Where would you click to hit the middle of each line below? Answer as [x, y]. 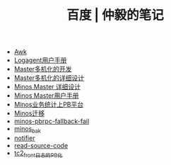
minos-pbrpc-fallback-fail [52, 121]
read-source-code [41, 145]
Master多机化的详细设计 [49, 78]
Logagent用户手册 [40, 60]
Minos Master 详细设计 [47, 87]
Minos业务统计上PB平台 [48, 105]
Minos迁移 [29, 113]
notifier [24, 138]
